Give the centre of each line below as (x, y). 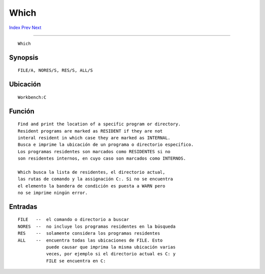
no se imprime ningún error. (53, 193)
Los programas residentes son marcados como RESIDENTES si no (94, 151)
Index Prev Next (25, 27)
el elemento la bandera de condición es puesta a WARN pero (92, 186)
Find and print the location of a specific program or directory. (99, 124)
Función (22, 111)
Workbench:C (32, 97)
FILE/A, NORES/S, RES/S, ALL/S (55, 70)
